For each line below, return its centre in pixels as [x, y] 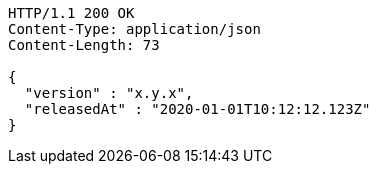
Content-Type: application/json [134, 29]
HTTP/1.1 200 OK [71, 13]
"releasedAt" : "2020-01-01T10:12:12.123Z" [197, 109]
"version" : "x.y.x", [109, 93]
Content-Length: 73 [84, 45]
